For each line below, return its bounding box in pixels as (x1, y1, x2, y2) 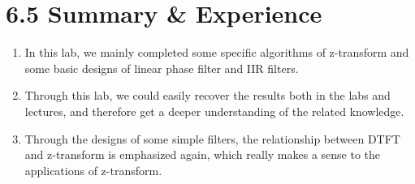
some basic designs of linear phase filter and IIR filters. (24, 59, 299, 76)
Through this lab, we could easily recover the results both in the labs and (24, 87, 391, 104)
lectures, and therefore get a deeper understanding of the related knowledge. (24, 102, 404, 119)
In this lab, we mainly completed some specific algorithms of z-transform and (24, 44, 409, 61)
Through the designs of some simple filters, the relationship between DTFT (24, 130, 400, 147)
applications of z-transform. (24, 161, 162, 178)
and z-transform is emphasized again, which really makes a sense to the (24, 146, 381, 163)
